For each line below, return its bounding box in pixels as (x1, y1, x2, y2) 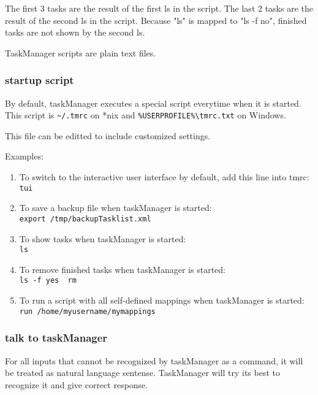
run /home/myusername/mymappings (19, 307, 156, 316)
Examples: (5, 150, 44, 163)
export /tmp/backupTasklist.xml (19, 214, 151, 223)
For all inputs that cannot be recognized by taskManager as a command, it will (5, 354, 303, 367)
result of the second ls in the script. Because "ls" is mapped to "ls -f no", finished (5, 13, 307, 26)
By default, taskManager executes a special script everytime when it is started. (5, 96, 301, 109)
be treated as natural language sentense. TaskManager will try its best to (5, 366, 280, 379)
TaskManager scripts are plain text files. (5, 46, 156, 59)
